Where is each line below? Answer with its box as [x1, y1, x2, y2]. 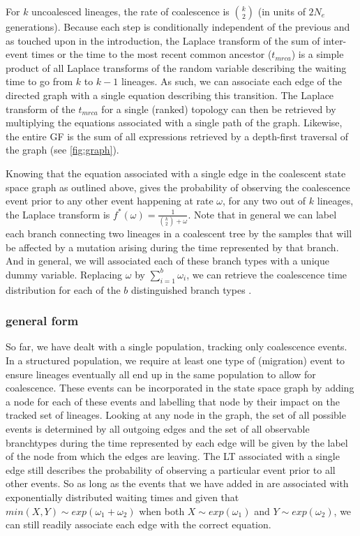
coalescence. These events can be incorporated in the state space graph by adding [6, 380, 354, 395]
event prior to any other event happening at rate [6, 193, 213, 208]
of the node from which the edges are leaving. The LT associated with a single [6, 449, 340, 463]
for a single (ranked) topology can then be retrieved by [101, 101, 336, 116]
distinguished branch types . [131, 282, 252, 297]
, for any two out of [223, 193, 306, 208]
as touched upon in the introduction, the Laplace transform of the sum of [6, 33, 320, 47]
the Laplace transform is [6, 207, 110, 221]
